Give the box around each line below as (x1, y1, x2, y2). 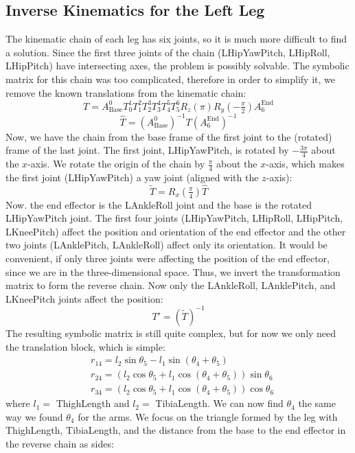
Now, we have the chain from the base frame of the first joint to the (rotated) (5, 129, 332, 143)
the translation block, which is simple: (5, 339, 165, 353)
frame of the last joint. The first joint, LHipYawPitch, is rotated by (5, 143, 289, 157)
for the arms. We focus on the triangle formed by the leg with (78, 409, 338, 423)
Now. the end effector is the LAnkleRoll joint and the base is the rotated (5, 197, 312, 211)
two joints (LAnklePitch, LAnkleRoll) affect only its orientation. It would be (5, 237, 328, 252)
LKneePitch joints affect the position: (5, 291, 163, 305)
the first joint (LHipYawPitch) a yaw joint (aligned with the (5, 170, 259, 184)
